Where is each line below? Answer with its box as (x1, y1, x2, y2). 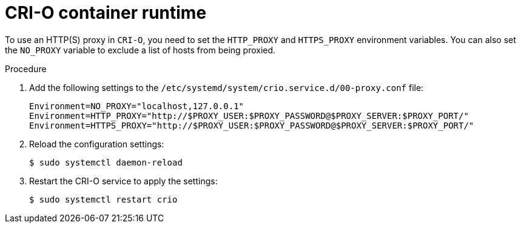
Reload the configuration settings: (29, 138, 164, 149)
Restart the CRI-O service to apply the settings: (29, 175, 218, 186)
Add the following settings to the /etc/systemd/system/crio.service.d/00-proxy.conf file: (29, 82, 424, 93)
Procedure (5, 63, 47, 74)
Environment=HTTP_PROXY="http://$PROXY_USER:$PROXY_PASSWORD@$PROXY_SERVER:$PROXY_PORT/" (29, 110, 469, 121)
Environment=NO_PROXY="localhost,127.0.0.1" (29, 101, 244, 111)
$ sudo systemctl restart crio (29, 194, 178, 204)
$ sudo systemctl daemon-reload (29, 157, 183, 167)
